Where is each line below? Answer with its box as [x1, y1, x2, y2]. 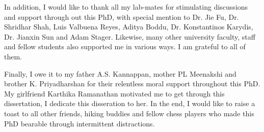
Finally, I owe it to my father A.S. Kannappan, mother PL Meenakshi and [4, 68, 236, 79]
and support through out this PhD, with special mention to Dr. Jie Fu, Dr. [4, 11, 239, 22]
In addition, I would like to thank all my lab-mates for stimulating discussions [4, 2, 248, 12]
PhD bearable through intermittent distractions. [4, 118, 155, 128]
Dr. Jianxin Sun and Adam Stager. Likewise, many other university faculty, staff [4, 31, 255, 42]
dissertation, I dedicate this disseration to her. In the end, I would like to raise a [4, 98, 255, 109]
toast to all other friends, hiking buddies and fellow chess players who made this [4, 108, 254, 118]
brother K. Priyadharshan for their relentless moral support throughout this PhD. [4, 78, 260, 89]
